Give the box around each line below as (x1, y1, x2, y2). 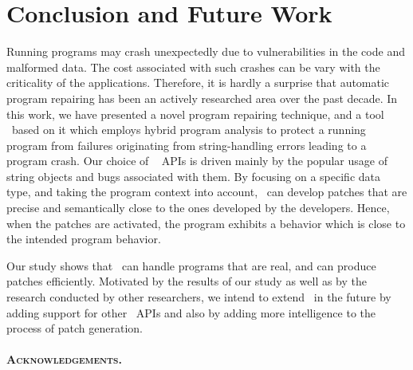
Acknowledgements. (6, 351, 122, 368)
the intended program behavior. (6, 230, 161, 247)
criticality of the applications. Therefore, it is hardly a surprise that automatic (6, 74, 390, 91)
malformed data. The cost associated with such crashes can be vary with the (6, 58, 380, 75)
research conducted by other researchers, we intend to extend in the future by (6, 289, 391, 305)
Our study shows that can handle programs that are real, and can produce (6, 257, 376, 274)
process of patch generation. (6, 320, 143, 337)
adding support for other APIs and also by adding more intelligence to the (6, 304, 376, 321)
